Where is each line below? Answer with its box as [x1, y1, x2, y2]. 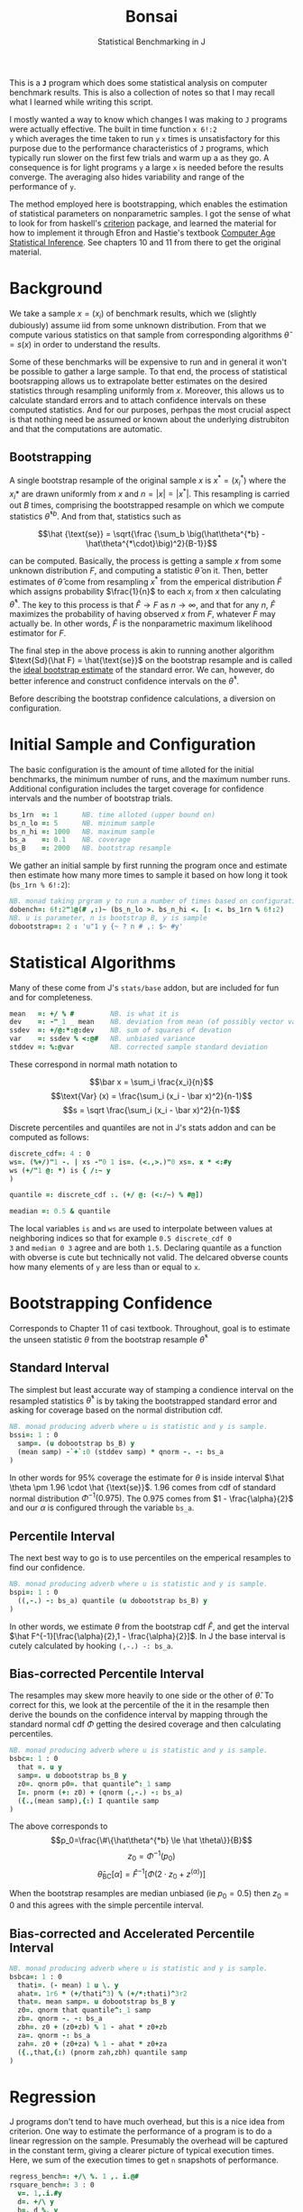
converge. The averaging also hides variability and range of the [9, 171, 245, 182]
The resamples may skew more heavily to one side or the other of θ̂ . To [9, 1690, 274, 1701]
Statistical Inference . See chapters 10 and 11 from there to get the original [9, 236, 281, 247]
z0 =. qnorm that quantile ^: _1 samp [17, 2005, 151, 2015]
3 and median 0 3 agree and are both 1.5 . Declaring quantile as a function [9, 1242, 282, 1253]
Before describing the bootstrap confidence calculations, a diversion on [9, 693, 276, 704]
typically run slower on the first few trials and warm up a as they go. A [9, 152, 270, 163]
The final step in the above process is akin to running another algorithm [9, 645, 275, 656]
